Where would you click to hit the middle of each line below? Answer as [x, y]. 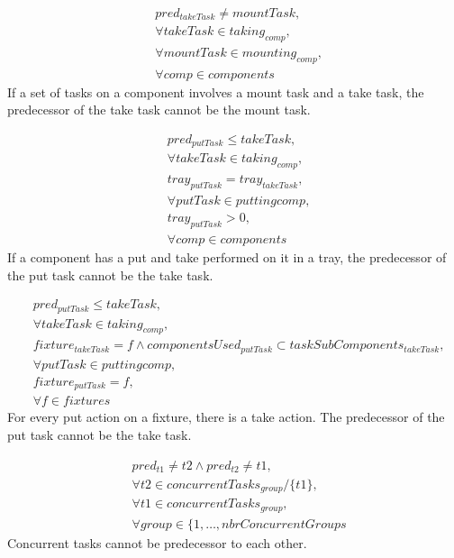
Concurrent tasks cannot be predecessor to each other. [157, 542]
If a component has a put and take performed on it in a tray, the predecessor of [227, 256]
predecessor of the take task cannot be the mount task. [159, 110]
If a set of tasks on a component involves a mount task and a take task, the [216, 91]
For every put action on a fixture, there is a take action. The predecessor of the [226, 417]
